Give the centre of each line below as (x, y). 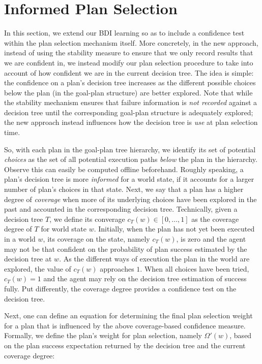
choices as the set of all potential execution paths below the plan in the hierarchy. (131, 159)
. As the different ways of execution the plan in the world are (154, 259)
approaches (117, 268)
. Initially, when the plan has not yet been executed (174, 229)
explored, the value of (38, 268)
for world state (64, 229)
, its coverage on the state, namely (96, 239)
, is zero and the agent (211, 239)
